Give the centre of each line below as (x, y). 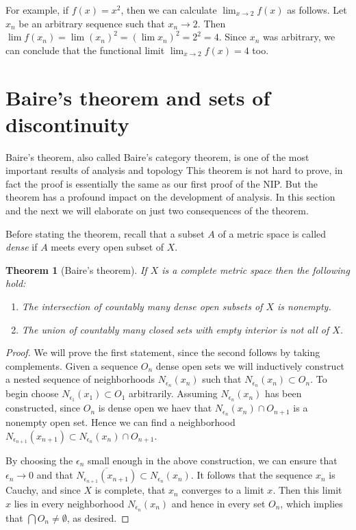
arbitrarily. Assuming (173, 393)
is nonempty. (304, 306)
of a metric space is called (272, 233)
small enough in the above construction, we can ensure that (212, 460)
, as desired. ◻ (98, 517)
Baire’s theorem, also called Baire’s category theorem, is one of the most (157, 156)
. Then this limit (307, 490)
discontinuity (67, 124)
